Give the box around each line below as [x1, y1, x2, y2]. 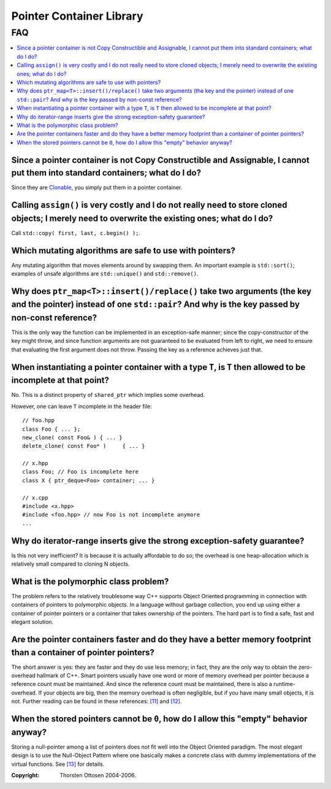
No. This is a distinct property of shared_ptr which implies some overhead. [11, 391, 205, 399]
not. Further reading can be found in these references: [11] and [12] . [11, 698, 182, 705]
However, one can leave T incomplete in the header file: [11, 402, 153, 410]
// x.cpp [22, 494, 48, 501]
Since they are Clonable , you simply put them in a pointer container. [11, 184, 183, 191]
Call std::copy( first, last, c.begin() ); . [11, 229, 141, 236]
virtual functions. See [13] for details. [11, 760, 105, 768]
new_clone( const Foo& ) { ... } [22, 434, 123, 441]
